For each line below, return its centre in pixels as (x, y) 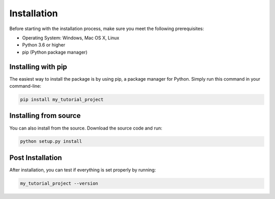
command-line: (25, 86)
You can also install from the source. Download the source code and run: (86, 128)
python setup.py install (51, 141)
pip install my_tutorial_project (62, 99)
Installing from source (45, 116)
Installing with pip (38, 67)
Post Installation (36, 157)
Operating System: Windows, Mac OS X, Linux (71, 38)
